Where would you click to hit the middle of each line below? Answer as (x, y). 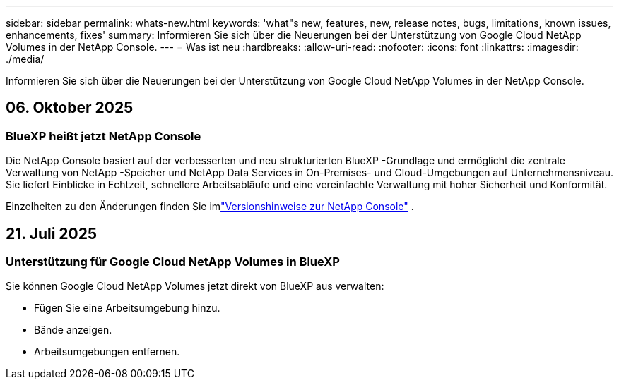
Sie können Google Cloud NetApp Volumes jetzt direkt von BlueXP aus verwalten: (195, 286)
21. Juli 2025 (52, 233)
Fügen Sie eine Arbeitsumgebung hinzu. (127, 308)
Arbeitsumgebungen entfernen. (107, 352)
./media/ (25, 59)
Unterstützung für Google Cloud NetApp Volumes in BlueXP (173, 262)
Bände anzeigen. (73, 330)
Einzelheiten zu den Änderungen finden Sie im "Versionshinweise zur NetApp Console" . (210, 207)
